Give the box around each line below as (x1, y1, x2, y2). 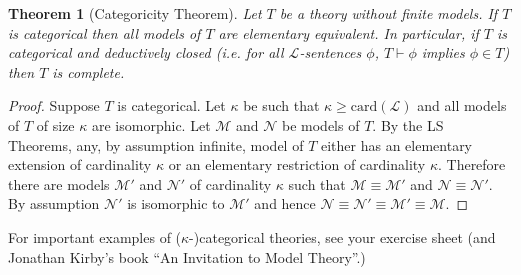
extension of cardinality (8, 154, 152, 175)
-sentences (299, 42, 362, 63)
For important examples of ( (8, 226, 182, 247)
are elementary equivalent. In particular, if (218, 22, 479, 43)
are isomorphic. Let (92, 114, 211, 135)
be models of (282, 114, 360, 135)
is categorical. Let (117, 95, 226, 116)
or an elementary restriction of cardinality (168, 154, 426, 175)
